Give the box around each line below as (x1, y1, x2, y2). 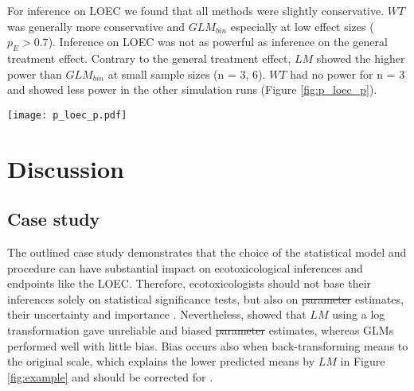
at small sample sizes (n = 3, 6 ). (107, 65, 266, 82)
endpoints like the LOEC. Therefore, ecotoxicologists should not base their (7, 275, 372, 292)
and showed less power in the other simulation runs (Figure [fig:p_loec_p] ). (7, 81, 377, 98)
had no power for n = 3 (290, 65, 405, 82)
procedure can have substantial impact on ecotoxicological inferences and (7, 259, 363, 276)
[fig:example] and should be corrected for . (7, 368, 213, 385)
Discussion (7, 152, 124, 184)
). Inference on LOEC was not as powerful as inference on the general (48, 33, 388, 50)
